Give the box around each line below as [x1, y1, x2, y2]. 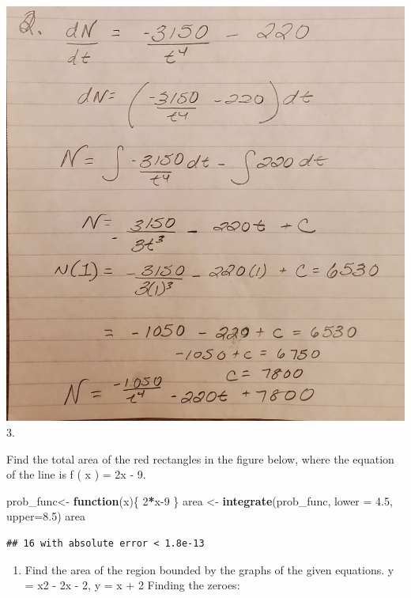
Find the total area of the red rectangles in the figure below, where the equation [6, 450, 394, 467]
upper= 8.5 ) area [6, 508, 86, 524]
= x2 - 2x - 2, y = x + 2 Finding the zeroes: [25, 577, 240, 593]
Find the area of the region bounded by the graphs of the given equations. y [25, 561, 394, 577]
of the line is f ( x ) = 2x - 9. [6, 466, 146, 483]
